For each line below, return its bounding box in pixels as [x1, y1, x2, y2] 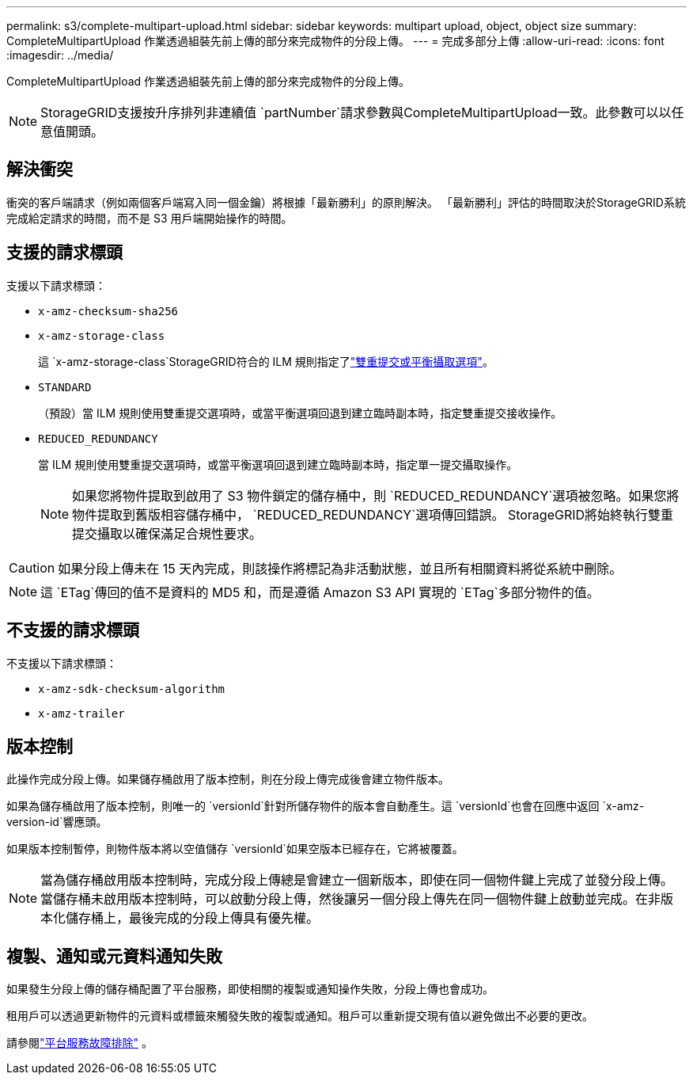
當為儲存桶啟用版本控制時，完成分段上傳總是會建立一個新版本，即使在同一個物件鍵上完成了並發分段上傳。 [40, 872, 674, 889]
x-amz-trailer [38, 706, 125, 720]
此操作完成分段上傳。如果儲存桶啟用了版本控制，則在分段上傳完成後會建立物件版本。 [6, 772, 449, 786]
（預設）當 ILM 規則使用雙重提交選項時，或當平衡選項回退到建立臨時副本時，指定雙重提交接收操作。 [38, 405, 562, 420]
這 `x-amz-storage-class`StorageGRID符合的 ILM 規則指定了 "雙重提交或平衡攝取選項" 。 [38, 354, 494, 368]
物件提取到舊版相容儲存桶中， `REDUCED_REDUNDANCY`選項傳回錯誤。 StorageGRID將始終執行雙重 [72, 506, 674, 523]
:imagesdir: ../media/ [6, 48, 114, 62]
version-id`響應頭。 [6, 815, 108, 829]
